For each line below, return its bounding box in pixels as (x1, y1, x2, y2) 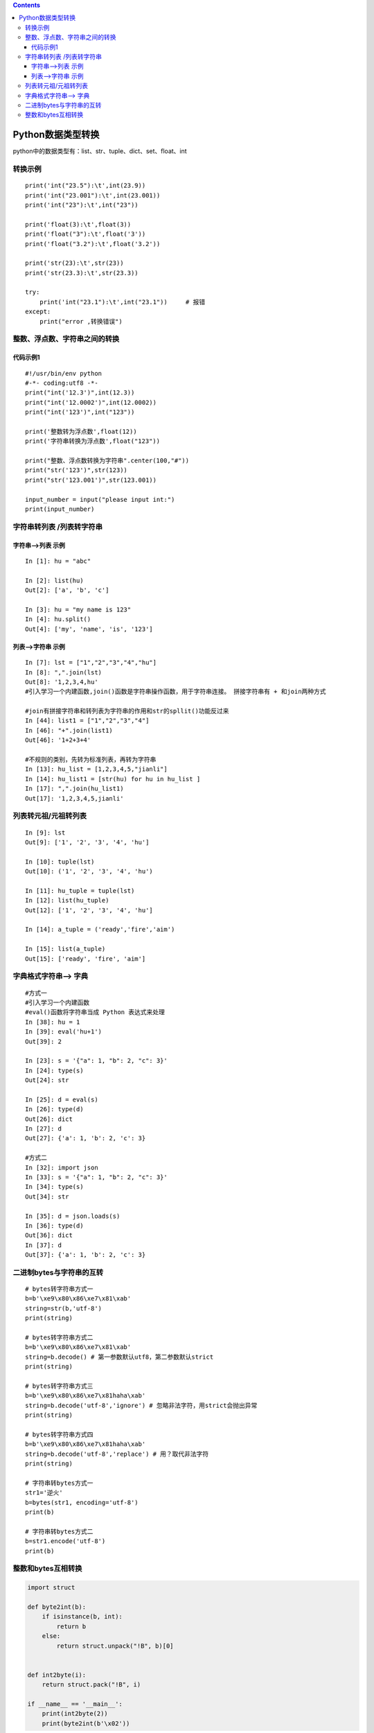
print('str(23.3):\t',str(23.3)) (25, 269, 139, 277)
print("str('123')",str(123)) (25, 467, 128, 474)
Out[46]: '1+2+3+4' (25, 736, 91, 744)
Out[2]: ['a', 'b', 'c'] (25, 586, 109, 594)
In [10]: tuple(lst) (25, 857, 95, 866)
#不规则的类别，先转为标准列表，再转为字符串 (25, 756, 157, 764)
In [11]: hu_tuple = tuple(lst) (25, 887, 135, 894)
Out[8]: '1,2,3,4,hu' (25, 678, 98, 686)
